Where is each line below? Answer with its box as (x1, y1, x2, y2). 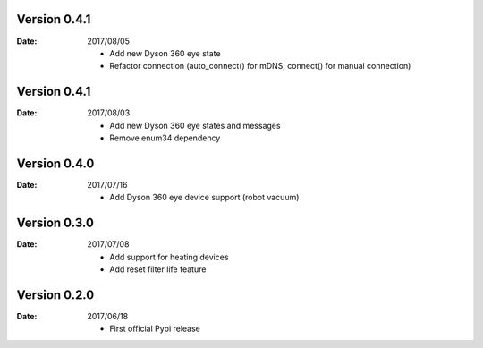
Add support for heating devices (109, 251, 229, 262)
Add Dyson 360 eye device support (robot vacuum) (109, 192, 300, 203)
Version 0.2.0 (16, 287, 95, 302)
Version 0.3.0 (16, 216, 94, 231)
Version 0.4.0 (16, 156, 95, 171)
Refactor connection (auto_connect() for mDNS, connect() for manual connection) (109, 61, 411, 72)
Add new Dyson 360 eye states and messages (109, 120, 281, 131)
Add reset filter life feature (109, 264, 207, 275)
